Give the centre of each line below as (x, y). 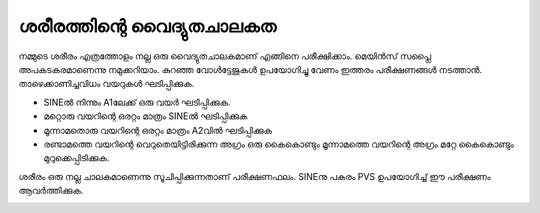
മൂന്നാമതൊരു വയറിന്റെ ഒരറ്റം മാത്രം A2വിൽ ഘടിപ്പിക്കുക (158, 130)
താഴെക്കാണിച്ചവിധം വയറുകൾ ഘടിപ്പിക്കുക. (106, 84)
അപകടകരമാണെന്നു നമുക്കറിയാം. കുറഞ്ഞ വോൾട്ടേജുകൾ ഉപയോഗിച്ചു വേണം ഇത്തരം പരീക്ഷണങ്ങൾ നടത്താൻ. (250, 69)
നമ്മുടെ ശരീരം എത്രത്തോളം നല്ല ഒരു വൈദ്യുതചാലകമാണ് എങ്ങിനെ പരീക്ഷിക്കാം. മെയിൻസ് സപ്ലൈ (225, 56)
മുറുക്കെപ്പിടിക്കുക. (76, 158)
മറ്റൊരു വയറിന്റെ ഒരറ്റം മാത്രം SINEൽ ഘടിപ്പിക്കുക (145, 116)
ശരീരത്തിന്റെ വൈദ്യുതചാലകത (147, 26)
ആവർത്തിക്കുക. (51, 191)
